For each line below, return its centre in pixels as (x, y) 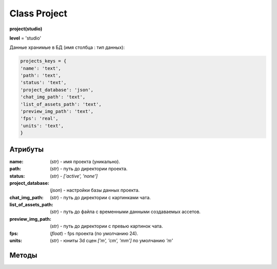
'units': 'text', (42, 126)
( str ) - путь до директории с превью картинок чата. (106, 226)
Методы (23, 255)
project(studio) (26, 29)
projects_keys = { (43, 61)
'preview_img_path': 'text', (57, 111)
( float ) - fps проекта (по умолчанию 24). (94, 233)
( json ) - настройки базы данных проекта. (95, 190)
